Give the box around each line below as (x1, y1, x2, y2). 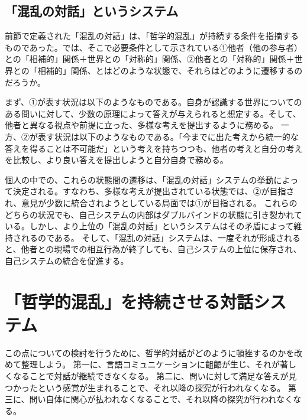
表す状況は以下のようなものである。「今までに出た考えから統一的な (37, 130, 299, 142)
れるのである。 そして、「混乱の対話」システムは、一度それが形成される (21, 231, 300, 243)
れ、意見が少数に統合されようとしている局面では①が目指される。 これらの (5, 196, 298, 209)
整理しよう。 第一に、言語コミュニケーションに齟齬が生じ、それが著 (21, 358, 289, 370)
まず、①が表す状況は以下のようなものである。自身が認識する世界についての (5, 96, 302, 108)
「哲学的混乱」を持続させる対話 (5, 289, 254, 313)
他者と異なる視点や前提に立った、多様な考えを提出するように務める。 (5, 119, 278, 131)
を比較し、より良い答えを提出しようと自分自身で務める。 (5, 154, 228, 166)
